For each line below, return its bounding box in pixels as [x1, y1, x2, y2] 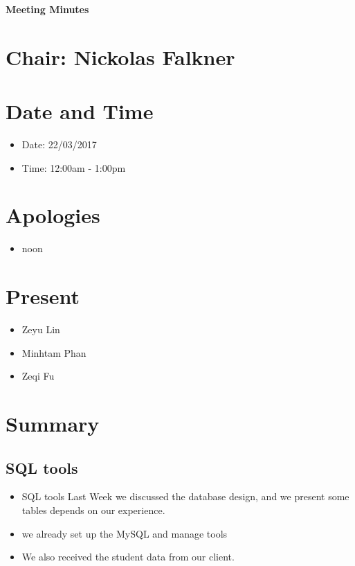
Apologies [6, 201, 100, 229]
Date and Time [6, 97, 154, 125]
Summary [6, 409, 100, 438]
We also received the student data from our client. [21, 549, 235, 564]
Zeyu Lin [21, 322, 60, 337]
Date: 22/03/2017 [21, 137, 97, 152]
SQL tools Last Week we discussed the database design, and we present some [21, 489, 349, 504]
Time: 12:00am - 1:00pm [21, 160, 126, 175]
